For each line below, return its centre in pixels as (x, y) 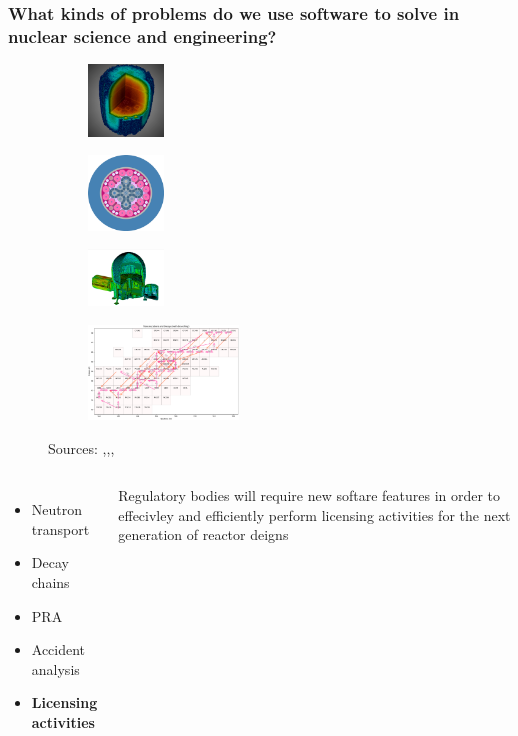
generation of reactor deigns (203, 534)
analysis (55, 668)
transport (60, 528)
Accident (58, 649)
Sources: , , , (81, 447)
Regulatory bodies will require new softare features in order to (309, 495)
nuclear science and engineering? (142, 35)
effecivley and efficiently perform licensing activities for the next (314, 514)
